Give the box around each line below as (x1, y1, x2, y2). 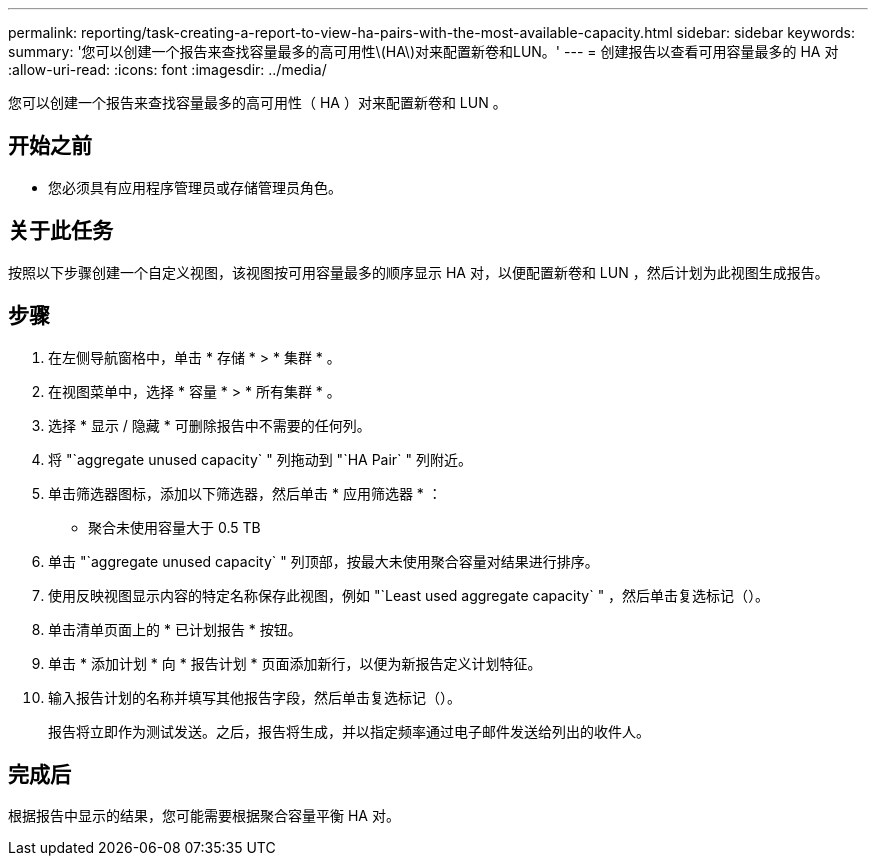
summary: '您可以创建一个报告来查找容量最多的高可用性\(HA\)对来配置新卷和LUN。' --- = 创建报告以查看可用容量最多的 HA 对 (8, 43, 839, 60)
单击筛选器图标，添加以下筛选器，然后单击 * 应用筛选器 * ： (48, 484, 442, 502)
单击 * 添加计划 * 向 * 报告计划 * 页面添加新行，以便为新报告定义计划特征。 (48, 654, 542, 672)
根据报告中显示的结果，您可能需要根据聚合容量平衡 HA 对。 (8, 807, 400, 825)
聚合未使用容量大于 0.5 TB (88, 518, 261, 536)
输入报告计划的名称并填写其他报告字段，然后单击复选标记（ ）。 (48, 688, 461, 706)
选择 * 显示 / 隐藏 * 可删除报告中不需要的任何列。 (48, 416, 371, 434)
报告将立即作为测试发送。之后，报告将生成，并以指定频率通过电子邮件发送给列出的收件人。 (48, 722, 650, 740)
